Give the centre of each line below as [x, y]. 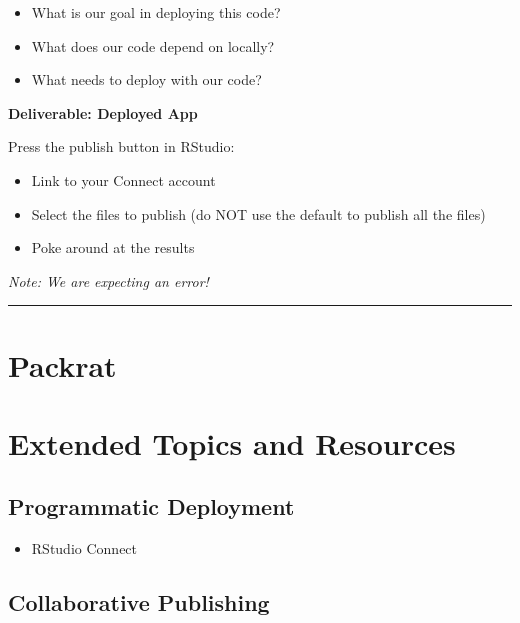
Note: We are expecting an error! [108, 280]
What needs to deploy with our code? [146, 79]
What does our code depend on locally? [153, 45]
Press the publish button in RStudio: [121, 146]
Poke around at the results [113, 247]
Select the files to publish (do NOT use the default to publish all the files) [258, 213]
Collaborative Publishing [139, 602]
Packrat [62, 364]
